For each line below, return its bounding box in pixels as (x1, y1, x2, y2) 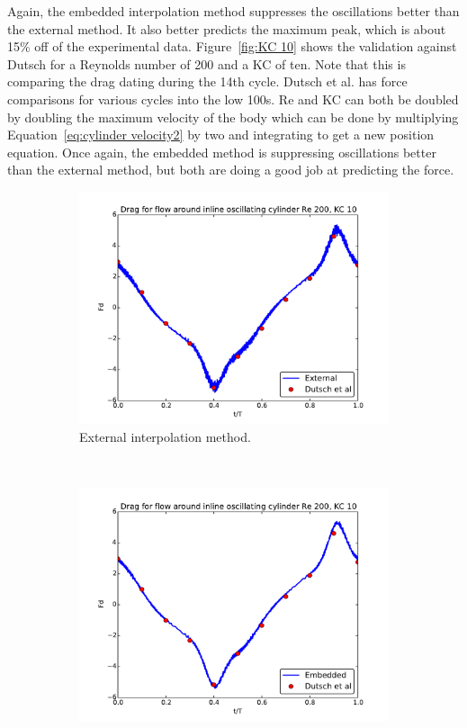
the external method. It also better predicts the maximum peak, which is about (7, 19, 446, 38)
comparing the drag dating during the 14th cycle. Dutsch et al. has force (7, 72, 408, 91)
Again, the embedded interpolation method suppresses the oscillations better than (7, 2, 460, 20)
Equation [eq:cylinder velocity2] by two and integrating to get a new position (7, 125, 435, 144)
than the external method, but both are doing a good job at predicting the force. (7, 160, 454, 179)
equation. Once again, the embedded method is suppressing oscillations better (7, 142, 436, 161)
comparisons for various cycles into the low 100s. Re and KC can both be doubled (7, 89, 459, 108)
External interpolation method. (79, 427, 251, 445)
